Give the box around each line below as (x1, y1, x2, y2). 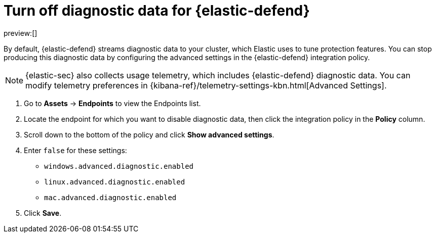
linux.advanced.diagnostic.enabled (44, 177, 185, 186)
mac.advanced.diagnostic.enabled (44, 193, 177, 202)
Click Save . (24, 208, 62, 217)
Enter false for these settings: (24, 146, 127, 155)
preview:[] (4, 28, 37, 37)
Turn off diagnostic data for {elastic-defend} (4, 2, 310, 19)
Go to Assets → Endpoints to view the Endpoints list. (24, 99, 201, 108)
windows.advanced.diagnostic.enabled (44, 162, 194, 170)
